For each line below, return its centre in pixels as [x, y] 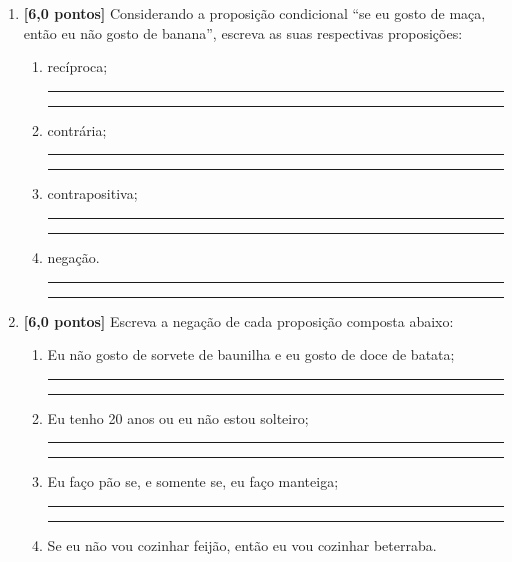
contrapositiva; [92, 193]
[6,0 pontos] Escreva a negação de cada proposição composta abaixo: [238, 320]
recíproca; [77, 66]
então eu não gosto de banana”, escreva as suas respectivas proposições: [243, 32]
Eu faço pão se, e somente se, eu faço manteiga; [193, 481]
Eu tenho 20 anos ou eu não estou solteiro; [178, 417]
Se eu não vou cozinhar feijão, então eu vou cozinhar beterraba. [242, 544]
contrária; [77, 129]
